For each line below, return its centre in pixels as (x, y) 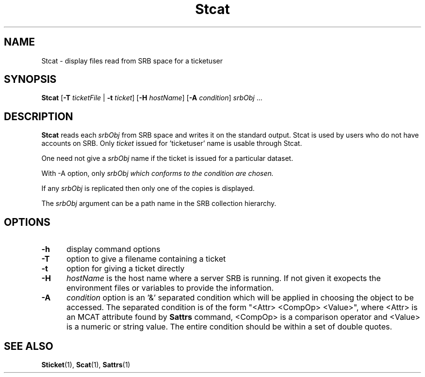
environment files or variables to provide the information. (170, 288)
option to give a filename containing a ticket (146, 259)
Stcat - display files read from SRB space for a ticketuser (132, 61)
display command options (113, 249)
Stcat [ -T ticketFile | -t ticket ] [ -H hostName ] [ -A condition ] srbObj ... (152, 98)
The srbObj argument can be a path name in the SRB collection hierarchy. (159, 204)
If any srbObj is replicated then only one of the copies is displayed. (148, 188)
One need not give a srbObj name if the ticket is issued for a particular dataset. (167, 158)
